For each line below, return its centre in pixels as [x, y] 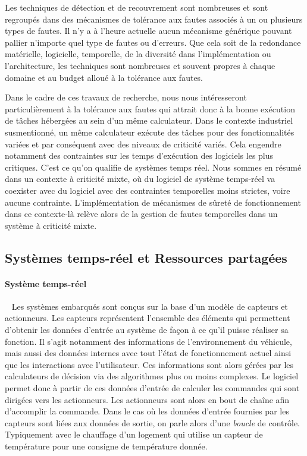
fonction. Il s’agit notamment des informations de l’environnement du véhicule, [148, 341]
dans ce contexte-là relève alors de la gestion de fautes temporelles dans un [141, 214]
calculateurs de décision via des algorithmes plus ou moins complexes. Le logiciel [152, 376]
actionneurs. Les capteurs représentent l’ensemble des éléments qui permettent [148, 318]
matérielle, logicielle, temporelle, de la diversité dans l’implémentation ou [138, 54]
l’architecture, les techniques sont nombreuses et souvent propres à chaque [140, 65]
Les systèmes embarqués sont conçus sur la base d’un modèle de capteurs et [150, 306]
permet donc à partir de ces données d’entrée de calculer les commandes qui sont [152, 388]
